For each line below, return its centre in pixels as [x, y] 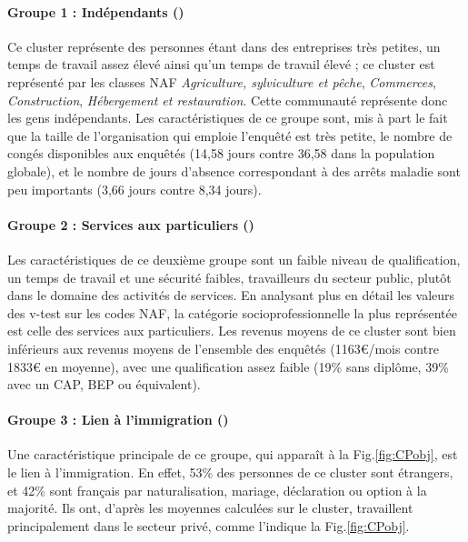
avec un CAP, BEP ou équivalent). [104, 384]
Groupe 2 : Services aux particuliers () [131, 224]
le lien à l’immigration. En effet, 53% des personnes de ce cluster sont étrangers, [230, 472]
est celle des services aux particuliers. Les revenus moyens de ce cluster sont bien [232, 331]
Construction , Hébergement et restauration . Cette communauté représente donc [228, 100]
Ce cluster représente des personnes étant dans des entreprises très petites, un [224, 46]
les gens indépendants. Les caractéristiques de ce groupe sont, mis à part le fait [228, 118]
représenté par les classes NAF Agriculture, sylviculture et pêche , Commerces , [222, 81]
